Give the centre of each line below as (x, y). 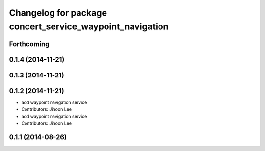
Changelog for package (58, 13)
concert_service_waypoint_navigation (89, 26)
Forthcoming (29, 44)
